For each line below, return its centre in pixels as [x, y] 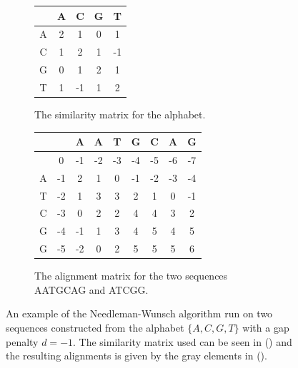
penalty [22, 341]
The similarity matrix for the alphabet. [120, 114]
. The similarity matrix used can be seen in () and [183, 341]
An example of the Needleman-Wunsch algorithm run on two [139, 313]
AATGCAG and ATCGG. [91, 289]
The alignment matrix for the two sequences [131, 276]
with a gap [266, 327]
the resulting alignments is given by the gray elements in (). [136, 356]
